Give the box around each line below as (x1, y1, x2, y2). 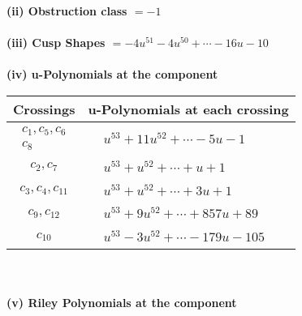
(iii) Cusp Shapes (6, 34, 106, 51)
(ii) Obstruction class (6, 2, 127, 19)
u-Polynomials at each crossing (88, 99, 289, 118)
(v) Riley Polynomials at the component (6, 293, 237, 310)
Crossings (13, 99, 75, 118)
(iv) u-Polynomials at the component (6, 66, 218, 83)
